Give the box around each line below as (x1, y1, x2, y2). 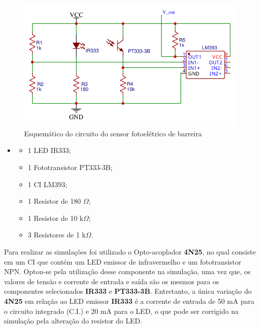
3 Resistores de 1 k (28, 229, 86, 240)
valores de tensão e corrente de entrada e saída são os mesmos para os (4, 276, 219, 286)
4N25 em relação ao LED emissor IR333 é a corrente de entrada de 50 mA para (4, 295, 254, 306)
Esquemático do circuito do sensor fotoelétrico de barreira (24, 128, 202, 138)
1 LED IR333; (28, 145, 71, 155)
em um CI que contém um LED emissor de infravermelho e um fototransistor (4, 256, 241, 267)
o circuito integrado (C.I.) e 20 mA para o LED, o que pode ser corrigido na (4, 305, 239, 316)
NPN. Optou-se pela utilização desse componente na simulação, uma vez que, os (4, 266, 250, 277)
